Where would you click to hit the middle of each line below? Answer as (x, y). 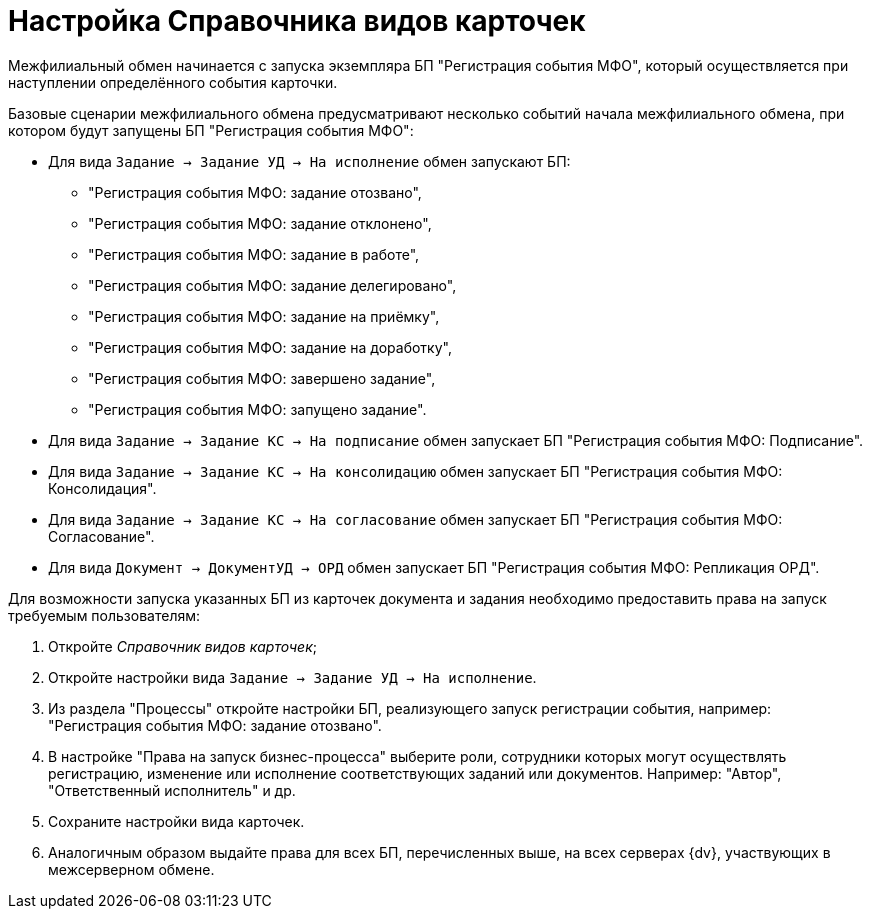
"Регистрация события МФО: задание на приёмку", (264, 316)
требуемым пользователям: (104, 615)
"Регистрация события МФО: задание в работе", (254, 254)
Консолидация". (102, 488)
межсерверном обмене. (131, 869)
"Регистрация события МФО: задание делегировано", (272, 285)
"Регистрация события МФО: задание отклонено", (260, 223)
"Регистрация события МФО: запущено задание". (257, 409)
